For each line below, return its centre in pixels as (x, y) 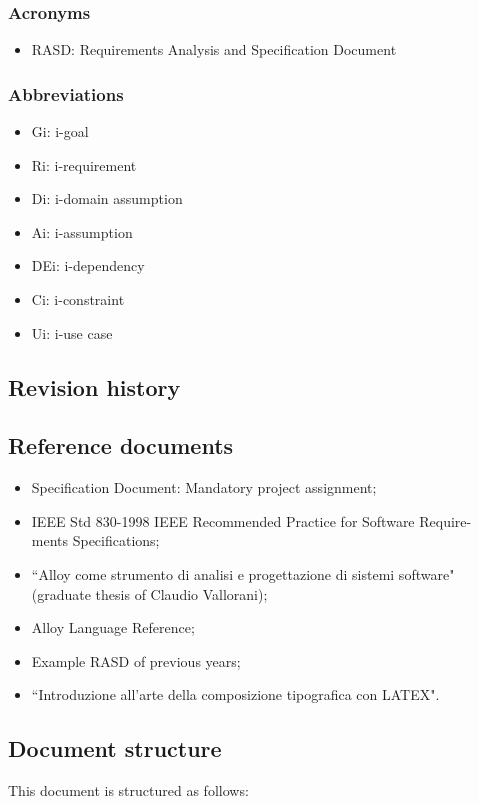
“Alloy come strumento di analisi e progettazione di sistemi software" (243, 573)
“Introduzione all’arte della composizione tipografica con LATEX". (235, 694)
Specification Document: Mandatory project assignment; (204, 487)
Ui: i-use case (72, 332)
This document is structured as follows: (128, 790)
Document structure (115, 748)
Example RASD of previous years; (136, 660)
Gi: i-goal (60, 131)
